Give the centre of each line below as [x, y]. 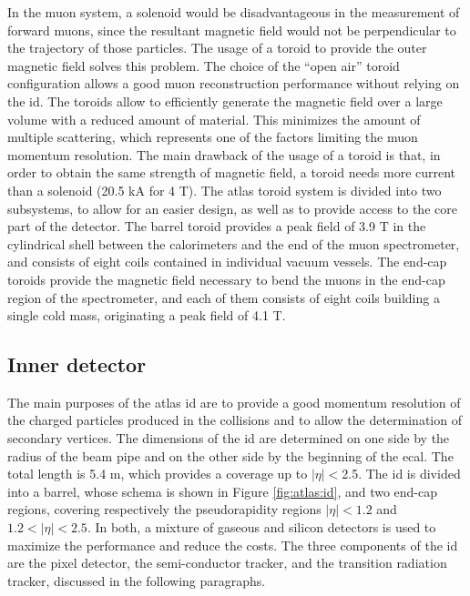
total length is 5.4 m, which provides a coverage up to [158, 474]
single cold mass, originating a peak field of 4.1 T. [147, 315]
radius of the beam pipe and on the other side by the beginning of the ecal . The [230, 455]
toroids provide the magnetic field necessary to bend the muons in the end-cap [226, 279]
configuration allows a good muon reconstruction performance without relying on [234, 83]
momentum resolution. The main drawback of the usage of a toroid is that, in [224, 154]
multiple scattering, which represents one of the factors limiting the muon [213, 137]
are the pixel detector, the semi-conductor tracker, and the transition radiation [227, 563]
